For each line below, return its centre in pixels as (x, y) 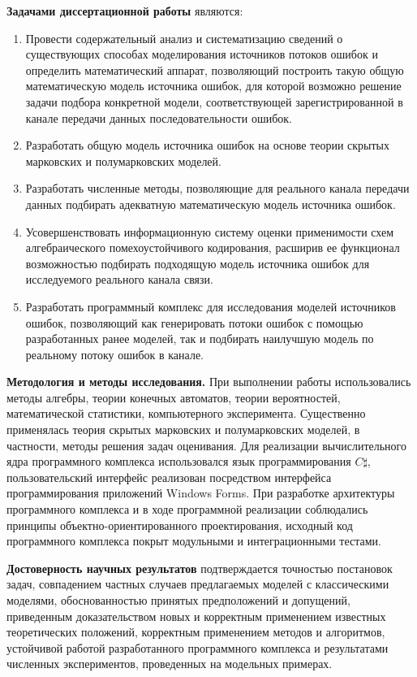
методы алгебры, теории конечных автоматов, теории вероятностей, (174, 397)
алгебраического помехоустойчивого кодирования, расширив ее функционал (213, 247)
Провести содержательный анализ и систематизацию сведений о (184, 38)
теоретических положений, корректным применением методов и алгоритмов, (196, 632)
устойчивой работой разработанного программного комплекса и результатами (198, 647)
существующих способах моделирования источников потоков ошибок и (202, 54)
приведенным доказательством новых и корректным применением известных (196, 616)
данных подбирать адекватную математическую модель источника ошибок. (211, 204)
